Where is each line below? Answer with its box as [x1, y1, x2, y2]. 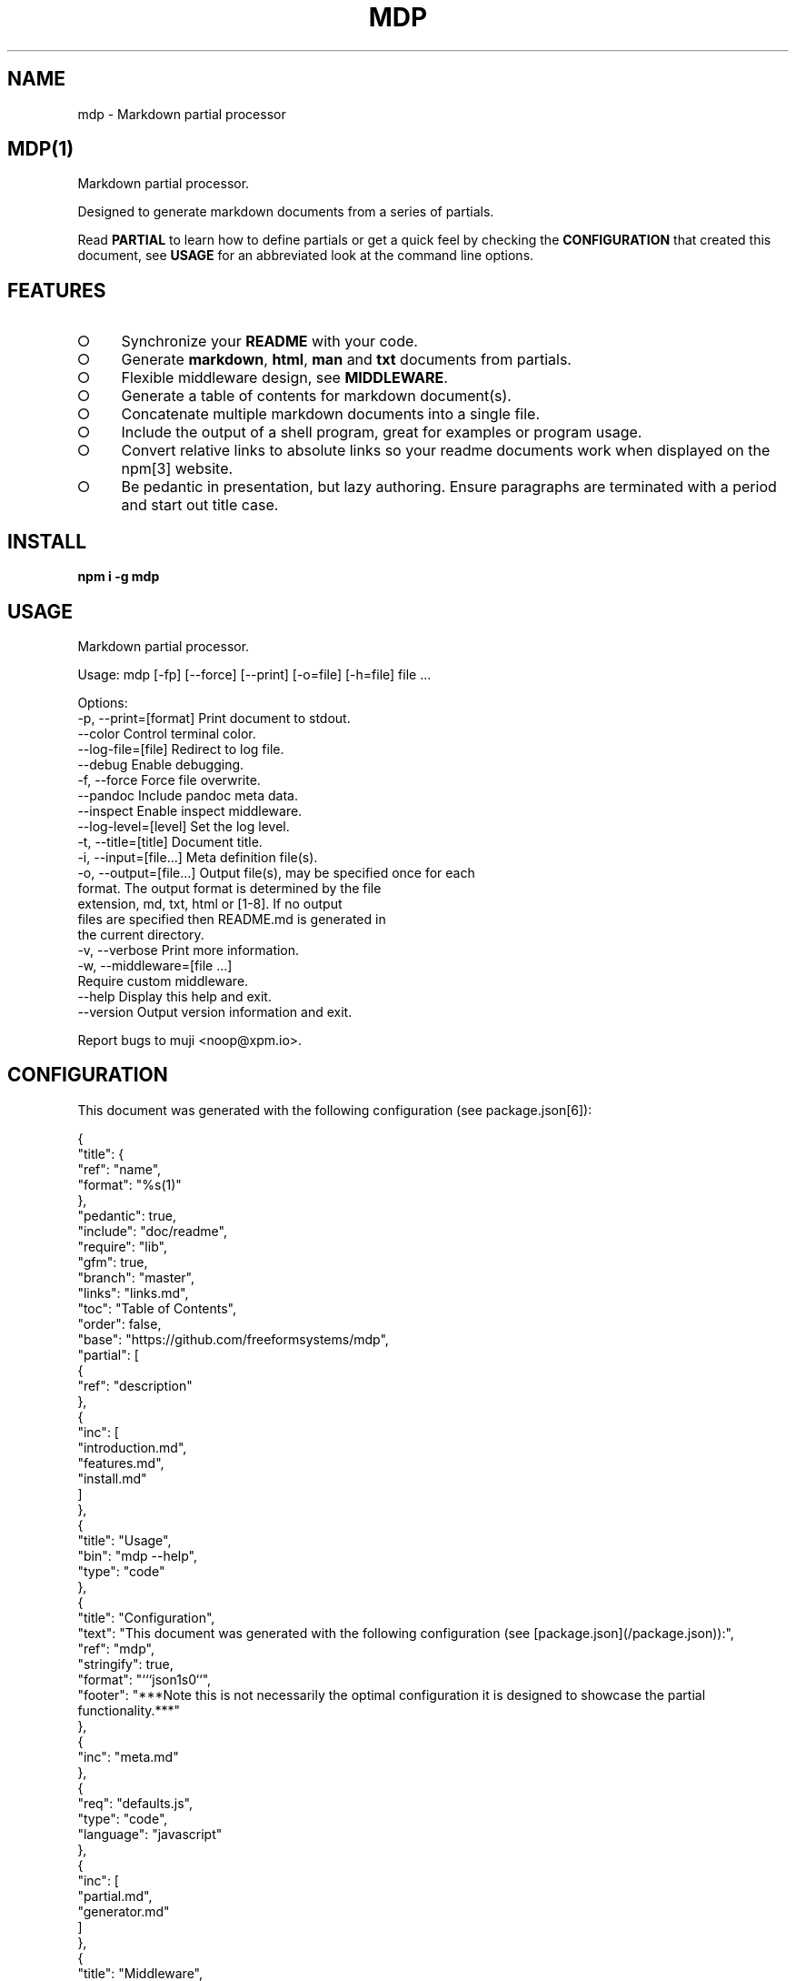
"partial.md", [77, 1887, 153, 1904]
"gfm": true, [77, 1253, 148, 1270]
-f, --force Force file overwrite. [77, 771, 261, 788]
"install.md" [77, 1470, 147, 1486]
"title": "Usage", [77, 1532, 172, 1548]
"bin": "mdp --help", [77, 1547, 197, 1564]
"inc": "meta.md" [77, 1748, 179, 1765]
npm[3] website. [121, 459, 234, 478]
